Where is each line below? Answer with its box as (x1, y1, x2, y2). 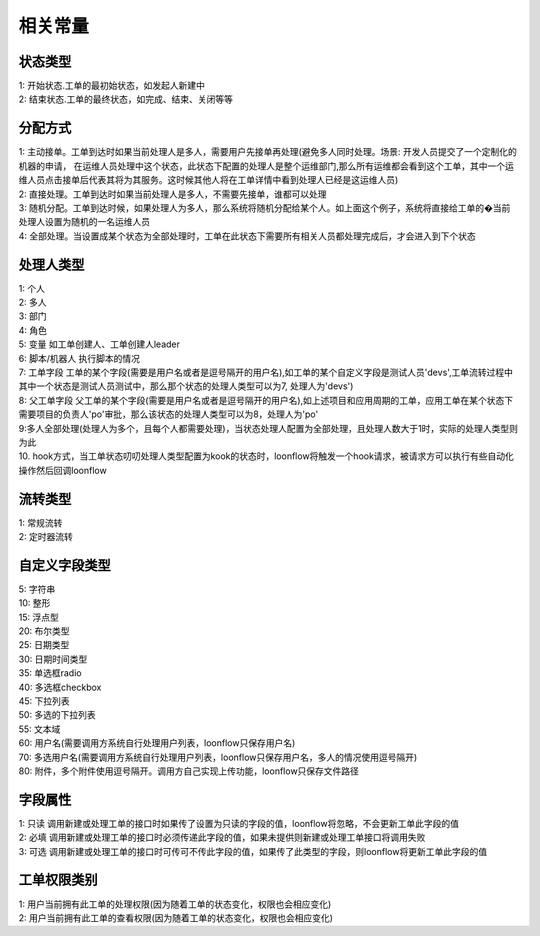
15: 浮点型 (18, 611, 59, 623)
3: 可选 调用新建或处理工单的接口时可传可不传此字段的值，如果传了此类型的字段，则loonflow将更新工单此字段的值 (18, 845, 488, 857)
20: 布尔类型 (18, 625, 70, 637)
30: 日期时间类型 (18, 653, 88, 665)
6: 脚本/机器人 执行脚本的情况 (18, 352, 140, 364)
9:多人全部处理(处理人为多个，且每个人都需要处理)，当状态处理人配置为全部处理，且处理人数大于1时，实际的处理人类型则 (18, 422, 519, 434)
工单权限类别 (18, 871, 98, 889)
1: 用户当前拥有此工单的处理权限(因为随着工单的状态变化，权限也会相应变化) (18, 898, 332, 910)
